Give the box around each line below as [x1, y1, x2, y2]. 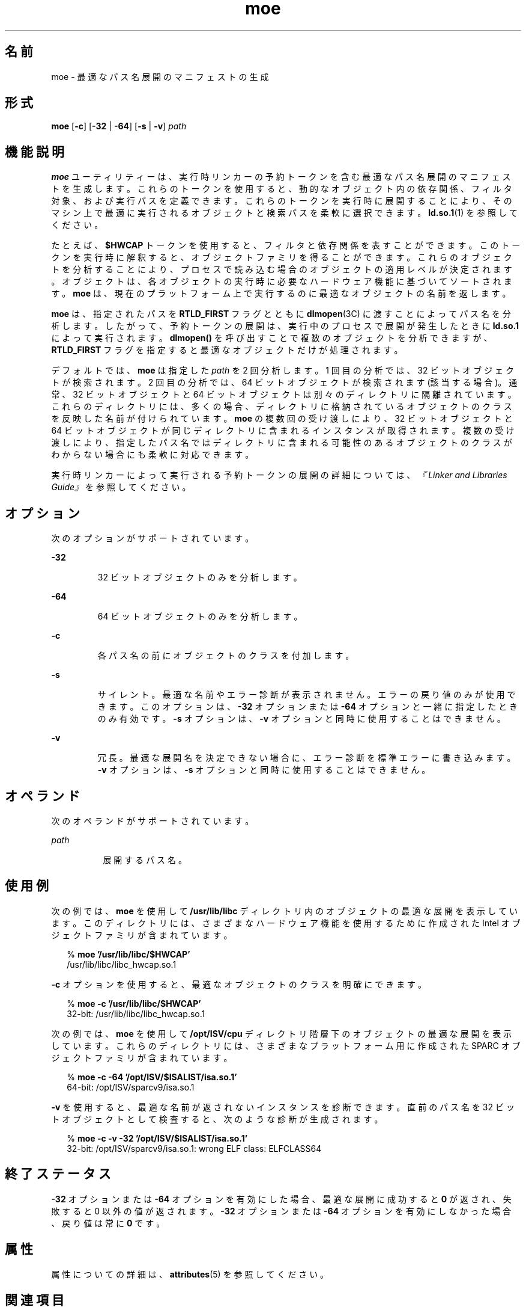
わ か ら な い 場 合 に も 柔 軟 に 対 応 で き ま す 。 [51, 449, 254, 460]
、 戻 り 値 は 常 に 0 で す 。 [51, 1217, 165, 1228]
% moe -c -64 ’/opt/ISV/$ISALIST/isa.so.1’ [67, 1071, 237, 1082]
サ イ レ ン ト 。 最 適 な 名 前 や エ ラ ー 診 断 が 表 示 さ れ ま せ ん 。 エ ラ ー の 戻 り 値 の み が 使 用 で [97, 689, 516, 700]
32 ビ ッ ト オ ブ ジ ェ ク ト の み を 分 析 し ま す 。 [97, 572, 302, 583]
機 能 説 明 [5, 144, 64, 159]
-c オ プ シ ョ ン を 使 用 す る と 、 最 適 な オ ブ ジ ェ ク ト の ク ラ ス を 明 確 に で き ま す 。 [51, 979, 427, 989]
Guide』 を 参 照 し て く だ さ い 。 [51, 482, 191, 493]
